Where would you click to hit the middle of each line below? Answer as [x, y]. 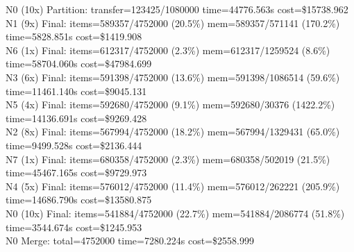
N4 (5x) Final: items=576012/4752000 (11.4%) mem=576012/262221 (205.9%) [173, 186]
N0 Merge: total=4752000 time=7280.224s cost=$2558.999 [130, 241]
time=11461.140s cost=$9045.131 [76, 91]
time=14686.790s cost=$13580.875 [79, 200]
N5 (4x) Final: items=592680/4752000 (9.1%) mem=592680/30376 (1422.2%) [170, 104]
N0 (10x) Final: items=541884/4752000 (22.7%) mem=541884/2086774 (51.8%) [175, 213]
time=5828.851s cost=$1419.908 [74, 36]
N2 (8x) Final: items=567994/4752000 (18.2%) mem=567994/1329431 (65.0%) [173, 132]
